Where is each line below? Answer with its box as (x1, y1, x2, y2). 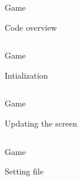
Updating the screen (5, 117, 77, 129)
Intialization (5, 69, 48, 81)
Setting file (5, 165, 44, 177)
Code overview (5, 21, 57, 33)
